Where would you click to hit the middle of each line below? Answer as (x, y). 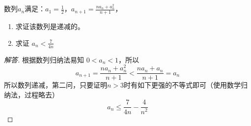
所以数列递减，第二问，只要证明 (56, 85)
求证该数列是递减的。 (50, 26)
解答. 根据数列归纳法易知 (44, 59)
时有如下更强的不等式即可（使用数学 (182, 85)
